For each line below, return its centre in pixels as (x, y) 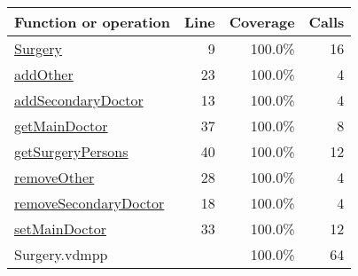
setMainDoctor (60, 229)
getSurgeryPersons (71, 151)
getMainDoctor (61, 126)
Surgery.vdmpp (61, 254)
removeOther (54, 177)
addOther (44, 74)
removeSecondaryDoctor (89, 203)
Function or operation (92, 22)
